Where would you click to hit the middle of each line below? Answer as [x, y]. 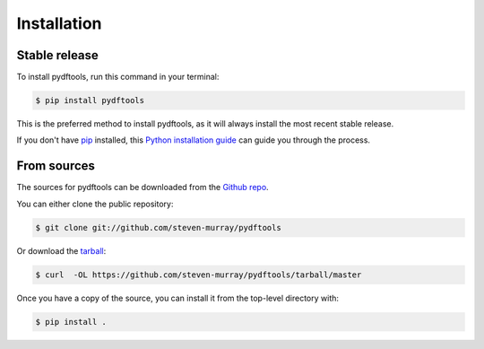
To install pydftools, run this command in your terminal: [118, 77]
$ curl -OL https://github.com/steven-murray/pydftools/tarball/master [199, 275]
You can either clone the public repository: [95, 204]
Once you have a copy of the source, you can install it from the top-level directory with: [178, 298]
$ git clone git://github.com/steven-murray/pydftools [158, 227]
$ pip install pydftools [90, 100]
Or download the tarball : [61, 250]
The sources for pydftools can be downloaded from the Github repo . [143, 188]
